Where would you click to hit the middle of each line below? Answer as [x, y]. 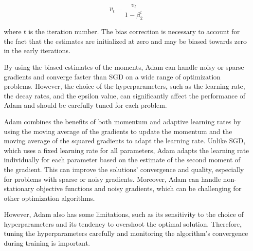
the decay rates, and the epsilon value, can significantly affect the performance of [125, 95]
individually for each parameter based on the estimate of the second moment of [122, 160]
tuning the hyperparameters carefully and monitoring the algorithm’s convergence [126, 233]
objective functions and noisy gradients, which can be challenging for [139, 188]
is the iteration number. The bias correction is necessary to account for [134, 31]
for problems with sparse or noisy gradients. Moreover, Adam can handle [112, 179]
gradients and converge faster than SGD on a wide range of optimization [112, 76]
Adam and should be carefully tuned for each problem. [86, 105]
